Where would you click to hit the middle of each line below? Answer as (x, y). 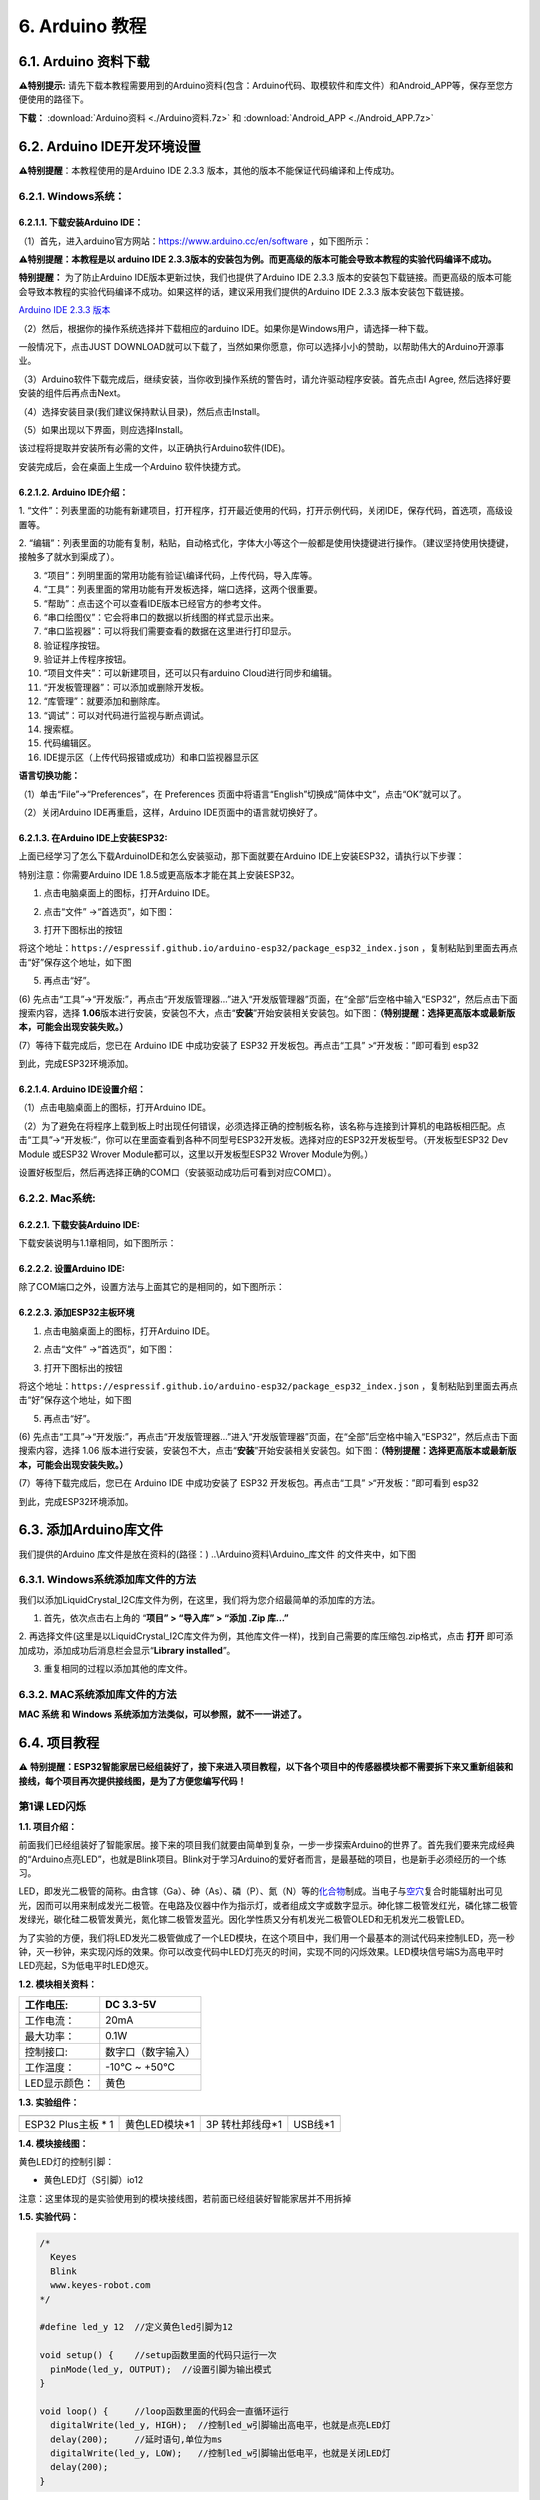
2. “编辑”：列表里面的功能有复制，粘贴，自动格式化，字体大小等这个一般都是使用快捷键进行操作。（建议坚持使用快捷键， (266, 542)
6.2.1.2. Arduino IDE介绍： (73, 492)
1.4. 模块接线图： (53, 2143)
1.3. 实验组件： (49, 2102)
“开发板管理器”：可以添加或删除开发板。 (126, 687)
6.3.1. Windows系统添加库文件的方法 (107, 1580)
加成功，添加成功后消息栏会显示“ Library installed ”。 (127, 1650)
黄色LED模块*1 (159, 2124)
